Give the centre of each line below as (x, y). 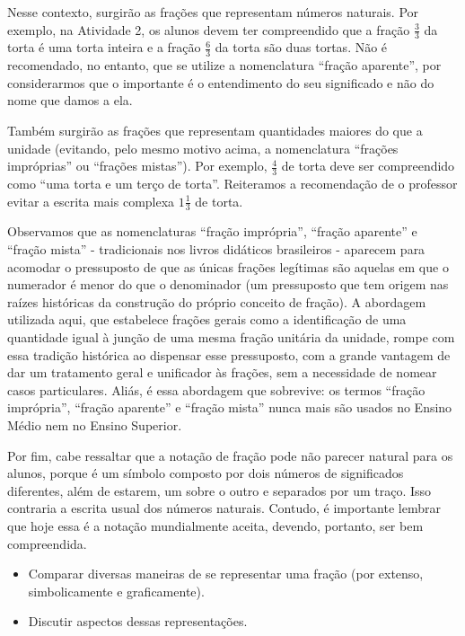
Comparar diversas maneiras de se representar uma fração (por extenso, (226, 574)
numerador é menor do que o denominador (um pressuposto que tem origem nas (228, 284)
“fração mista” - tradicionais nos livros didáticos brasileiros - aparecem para (216, 249)
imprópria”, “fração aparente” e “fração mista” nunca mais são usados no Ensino (230, 407)
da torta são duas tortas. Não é (301, 47)
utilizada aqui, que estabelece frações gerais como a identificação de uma (207, 319)
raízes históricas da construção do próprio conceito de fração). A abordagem (217, 301)
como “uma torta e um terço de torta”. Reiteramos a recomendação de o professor (232, 184)
